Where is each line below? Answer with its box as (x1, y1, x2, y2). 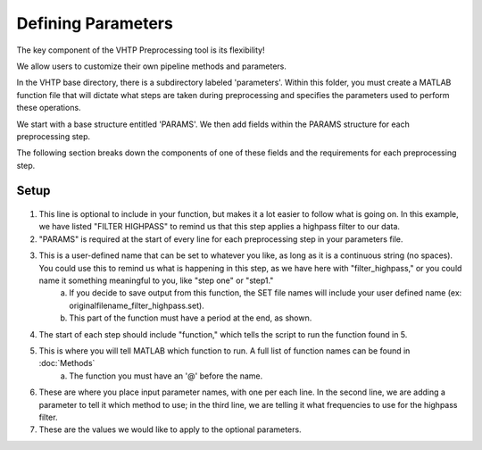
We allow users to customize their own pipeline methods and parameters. (16, 61, 287, 71)
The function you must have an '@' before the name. (69, 371, 263, 381)
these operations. (16, 103, 81, 113)
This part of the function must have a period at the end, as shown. (69, 312, 312, 323)
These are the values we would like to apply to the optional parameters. (38, 424, 303, 435)
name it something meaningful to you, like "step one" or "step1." (38, 275, 274, 286)
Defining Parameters (16, 13, 173, 33)
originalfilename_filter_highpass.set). (69, 300, 204, 311)
